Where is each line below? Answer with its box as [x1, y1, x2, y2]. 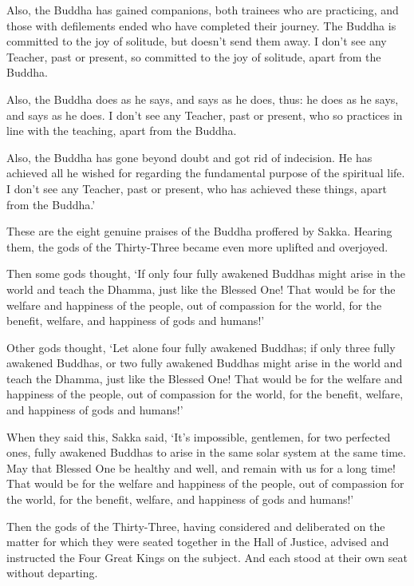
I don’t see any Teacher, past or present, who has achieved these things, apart [6, 180, 387, 196]
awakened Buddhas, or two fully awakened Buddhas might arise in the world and [6, 354, 403, 371]
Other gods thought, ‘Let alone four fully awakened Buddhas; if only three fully [6, 339, 396, 355]
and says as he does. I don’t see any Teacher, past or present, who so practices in [6, 106, 403, 123]
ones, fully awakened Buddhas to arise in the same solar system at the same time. [6, 444, 406, 461]
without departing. [6, 564, 98, 581]
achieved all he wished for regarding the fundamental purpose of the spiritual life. [6, 164, 405, 181]
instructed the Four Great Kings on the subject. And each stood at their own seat [6, 548, 408, 565]
